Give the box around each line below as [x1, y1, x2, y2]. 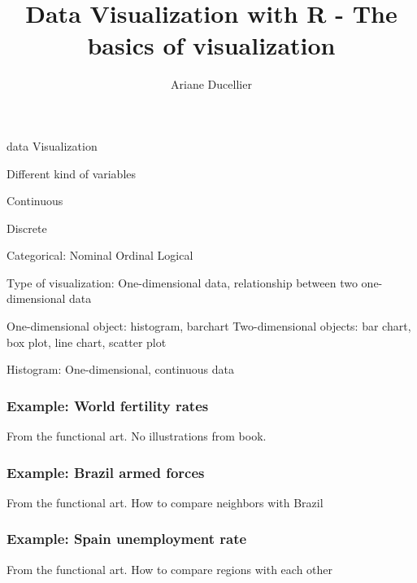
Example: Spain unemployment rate [7, 528, 247, 549]
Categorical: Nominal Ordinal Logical [7, 247, 193, 264]
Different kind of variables [7, 164, 137, 182]
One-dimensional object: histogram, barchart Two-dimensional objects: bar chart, [7, 318, 411, 335]
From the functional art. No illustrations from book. [7, 427, 267, 445]
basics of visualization [87, 28, 336, 62]
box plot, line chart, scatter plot [7, 333, 167, 350]
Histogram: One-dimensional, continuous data [7, 361, 234, 378]
